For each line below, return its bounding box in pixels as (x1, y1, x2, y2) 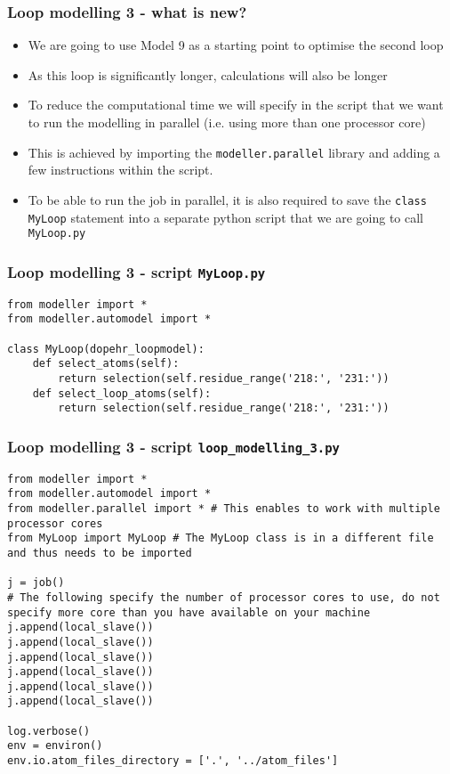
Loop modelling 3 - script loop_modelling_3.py (7, 435, 340, 457)
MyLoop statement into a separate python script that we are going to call (28, 208, 424, 226)
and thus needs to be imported (7, 546, 192, 559)
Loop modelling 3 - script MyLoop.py (7, 260, 266, 282)
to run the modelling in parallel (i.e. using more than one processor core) (28, 113, 426, 131)
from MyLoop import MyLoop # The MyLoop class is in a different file (7, 532, 434, 545)
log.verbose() (7, 724, 91, 737)
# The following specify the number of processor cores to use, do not (7, 591, 440, 604)
